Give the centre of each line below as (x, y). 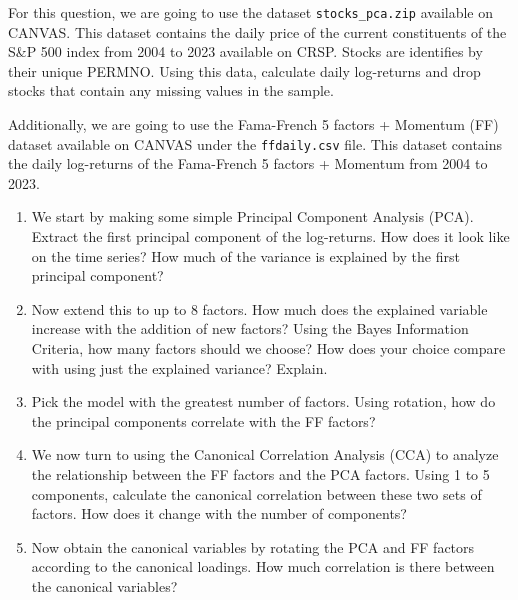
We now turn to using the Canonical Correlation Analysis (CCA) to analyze (265, 454)
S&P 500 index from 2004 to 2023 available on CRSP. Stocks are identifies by (245, 51)
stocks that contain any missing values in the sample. (171, 90)
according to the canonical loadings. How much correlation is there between (263, 566)
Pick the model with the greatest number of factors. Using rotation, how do (263, 401)
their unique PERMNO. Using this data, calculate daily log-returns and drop (244, 70)
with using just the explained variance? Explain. (179, 367)
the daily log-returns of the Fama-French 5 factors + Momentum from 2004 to (248, 163)
